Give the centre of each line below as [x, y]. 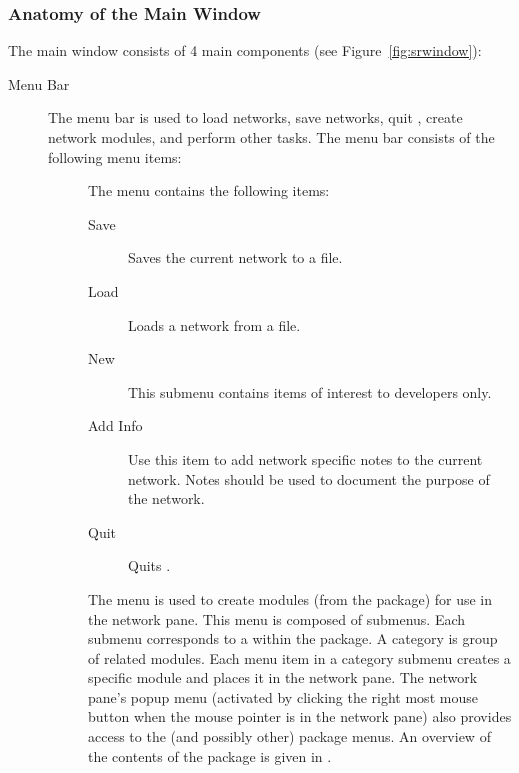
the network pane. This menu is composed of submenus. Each [277, 618]
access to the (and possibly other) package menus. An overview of [289, 736]
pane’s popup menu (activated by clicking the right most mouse [283, 696]
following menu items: [115, 156]
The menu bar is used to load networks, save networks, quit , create [255, 117]
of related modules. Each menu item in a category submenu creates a [299, 657]
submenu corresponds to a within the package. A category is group [293, 638]
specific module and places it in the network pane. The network [283, 677]
